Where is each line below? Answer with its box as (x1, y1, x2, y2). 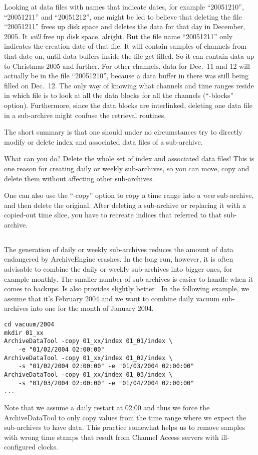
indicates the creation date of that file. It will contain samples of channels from (4, 41, 247, 51)
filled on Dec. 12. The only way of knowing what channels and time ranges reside (4, 80, 254, 90)
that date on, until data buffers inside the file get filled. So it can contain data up (4, 50, 254, 61)
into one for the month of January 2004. (31, 303, 154, 313)
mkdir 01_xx (4, 329, 44, 336)
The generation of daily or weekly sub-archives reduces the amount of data (4, 244, 233, 254)
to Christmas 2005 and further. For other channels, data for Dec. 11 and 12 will (4, 60, 250, 71)
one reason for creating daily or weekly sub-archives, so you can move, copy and (4, 163, 249, 173)
